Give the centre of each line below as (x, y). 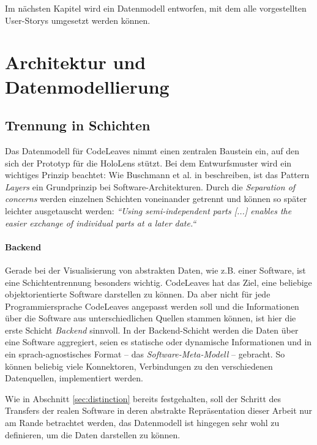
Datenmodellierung (87, 86)
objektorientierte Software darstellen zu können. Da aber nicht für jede (138, 294)
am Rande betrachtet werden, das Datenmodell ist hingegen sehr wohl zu (142, 423)
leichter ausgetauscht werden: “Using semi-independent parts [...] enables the (148, 210)
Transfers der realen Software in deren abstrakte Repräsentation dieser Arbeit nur (158, 410)
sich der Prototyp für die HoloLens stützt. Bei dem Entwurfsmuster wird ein (148, 163)
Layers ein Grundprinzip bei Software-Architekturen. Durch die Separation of (150, 186)
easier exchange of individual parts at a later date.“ (101, 223)
